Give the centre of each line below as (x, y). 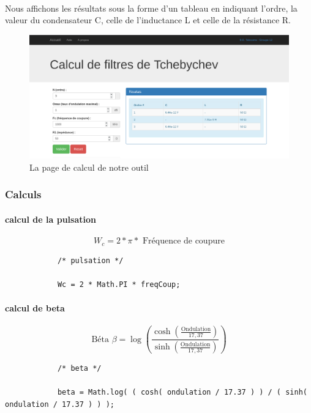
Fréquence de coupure (183, 241)
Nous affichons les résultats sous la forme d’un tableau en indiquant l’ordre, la (151, 8)
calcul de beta (35, 307)
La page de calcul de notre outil (89, 167)
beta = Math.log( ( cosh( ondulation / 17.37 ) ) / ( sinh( (182, 393)
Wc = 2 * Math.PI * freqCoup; (119, 284)
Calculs (23, 194)
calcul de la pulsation (51, 219)
